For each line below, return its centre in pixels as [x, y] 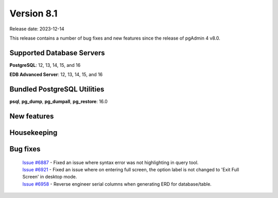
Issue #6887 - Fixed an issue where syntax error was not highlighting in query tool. [110, 163]
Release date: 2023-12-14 [37, 29]
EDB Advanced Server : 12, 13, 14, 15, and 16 [56, 75]
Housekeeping [33, 132]
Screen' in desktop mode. [50, 177]
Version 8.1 [33, 13]
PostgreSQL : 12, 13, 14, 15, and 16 [45, 65]
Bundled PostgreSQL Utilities [57, 89]
